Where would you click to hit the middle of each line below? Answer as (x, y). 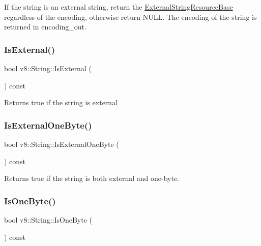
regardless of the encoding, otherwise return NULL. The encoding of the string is (130, 17)
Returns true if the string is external (61, 102)
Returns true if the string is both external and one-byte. (92, 178)
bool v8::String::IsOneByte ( (48, 220)
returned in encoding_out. (45, 27)
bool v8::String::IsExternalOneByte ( (62, 144)
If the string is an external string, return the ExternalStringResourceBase (119, 7)
